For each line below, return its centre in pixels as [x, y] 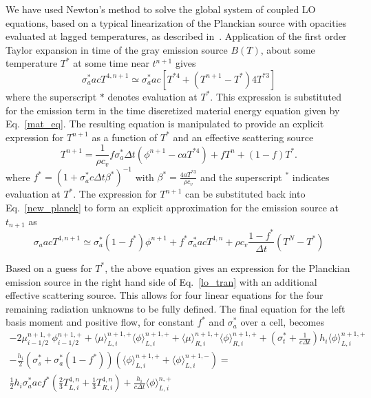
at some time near [111, 63]
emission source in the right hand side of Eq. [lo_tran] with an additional [161, 281]
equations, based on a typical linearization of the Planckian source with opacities [176, 22]
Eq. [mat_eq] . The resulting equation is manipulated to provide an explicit [165, 124]
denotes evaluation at [152, 96]
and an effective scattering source [243, 137]
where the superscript [51, 96]
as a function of [125, 137]
